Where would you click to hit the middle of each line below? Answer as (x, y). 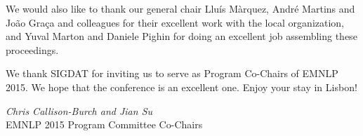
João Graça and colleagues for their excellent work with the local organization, (175, 22)
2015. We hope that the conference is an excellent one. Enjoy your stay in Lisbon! (181, 87)
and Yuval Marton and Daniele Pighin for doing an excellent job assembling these (181, 36)
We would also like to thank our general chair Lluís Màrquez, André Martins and (180, 8)
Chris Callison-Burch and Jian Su (79, 110)
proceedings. (32, 49)
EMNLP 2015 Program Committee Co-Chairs (104, 124)
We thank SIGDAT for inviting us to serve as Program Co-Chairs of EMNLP (172, 73)
